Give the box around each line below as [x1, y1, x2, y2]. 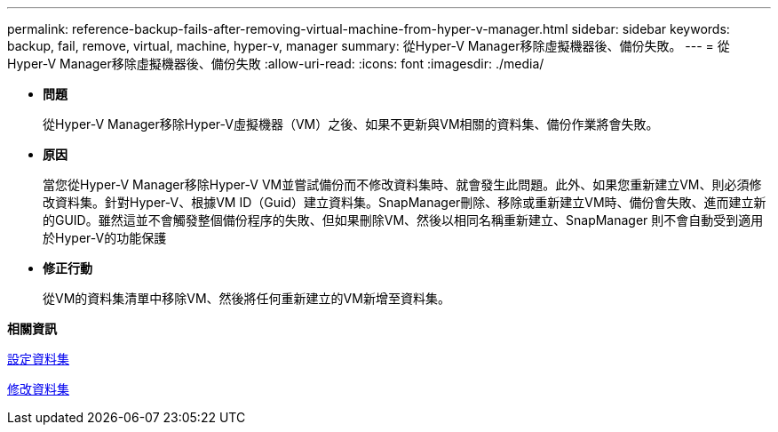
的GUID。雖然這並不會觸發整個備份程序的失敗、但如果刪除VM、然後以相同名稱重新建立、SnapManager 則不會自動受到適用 [43, 212, 764, 228]
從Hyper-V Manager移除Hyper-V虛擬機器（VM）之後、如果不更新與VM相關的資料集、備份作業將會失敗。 [43, 116, 659, 132]
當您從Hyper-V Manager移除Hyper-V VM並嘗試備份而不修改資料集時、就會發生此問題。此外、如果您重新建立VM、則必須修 [43, 177, 762, 192]
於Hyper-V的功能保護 [43, 230, 167, 245]
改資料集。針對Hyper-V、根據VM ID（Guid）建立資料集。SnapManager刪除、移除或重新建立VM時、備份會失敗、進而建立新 [43, 195, 766, 210]
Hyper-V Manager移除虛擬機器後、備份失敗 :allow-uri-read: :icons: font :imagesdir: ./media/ [7, 56, 544, 71]
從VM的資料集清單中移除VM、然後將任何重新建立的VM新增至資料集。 [43, 291, 450, 306]
